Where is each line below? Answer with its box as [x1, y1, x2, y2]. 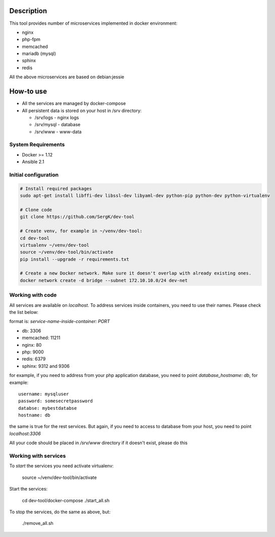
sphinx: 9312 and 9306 [22, 363, 70, 369]
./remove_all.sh [22, 520, 54, 526]
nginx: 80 [22, 342, 42, 348]
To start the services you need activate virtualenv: [9, 463, 114, 469]
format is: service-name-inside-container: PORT [9, 318, 111, 325]
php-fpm [22, 36, 40, 42]
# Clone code [20, 207, 52, 212]
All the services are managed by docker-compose [22, 100, 126, 106]
